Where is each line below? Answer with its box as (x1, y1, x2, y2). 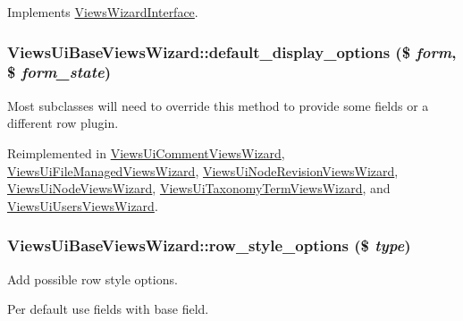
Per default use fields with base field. (7, 300, 209, 318)
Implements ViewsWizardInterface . (7, 3, 198, 21)
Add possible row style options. (7, 269, 178, 288)
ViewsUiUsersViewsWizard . (7, 196, 158, 215)
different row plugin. (7, 114, 119, 132)
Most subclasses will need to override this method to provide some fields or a (7, 96, 429, 114)
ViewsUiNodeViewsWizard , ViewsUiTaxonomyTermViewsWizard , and (7, 179, 391, 198)
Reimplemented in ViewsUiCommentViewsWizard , (7, 143, 285, 162)
